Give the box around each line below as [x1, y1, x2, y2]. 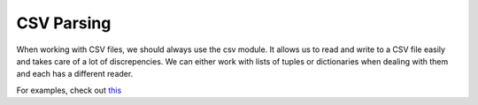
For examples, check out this [16, 85, 122, 95]
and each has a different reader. [16, 69, 134, 79]
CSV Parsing [16, 13, 112, 33]
